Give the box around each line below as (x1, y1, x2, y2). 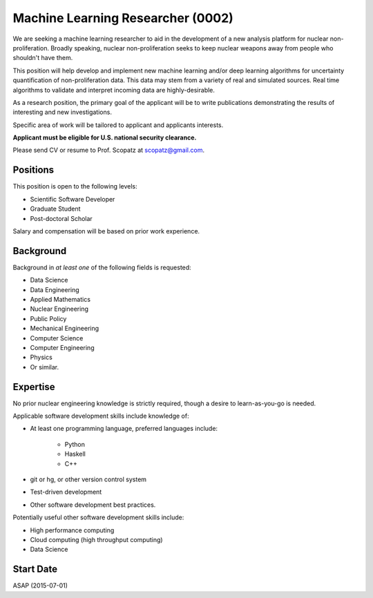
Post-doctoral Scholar (30, 214, 93, 222)
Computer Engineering (30, 343, 95, 351)
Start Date (12, 563, 58, 575)
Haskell (64, 450, 86, 459)
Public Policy (30, 314, 67, 322)
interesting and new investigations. (12, 108, 112, 117)
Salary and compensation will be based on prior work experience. (12, 226, 200, 235)
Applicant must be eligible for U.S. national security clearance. (12, 133, 197, 142)
